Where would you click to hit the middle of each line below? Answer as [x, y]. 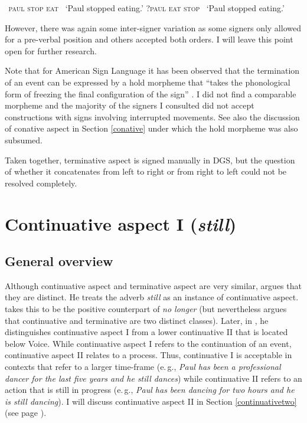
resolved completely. [41, 183]
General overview [59, 261]
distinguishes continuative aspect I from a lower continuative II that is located [146, 332]
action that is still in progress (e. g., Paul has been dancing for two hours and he [150, 390]
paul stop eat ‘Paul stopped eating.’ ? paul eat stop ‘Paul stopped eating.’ [146, 8]
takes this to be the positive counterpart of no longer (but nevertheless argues [146, 309]
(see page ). [26, 413]
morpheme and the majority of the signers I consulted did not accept [130, 105]
